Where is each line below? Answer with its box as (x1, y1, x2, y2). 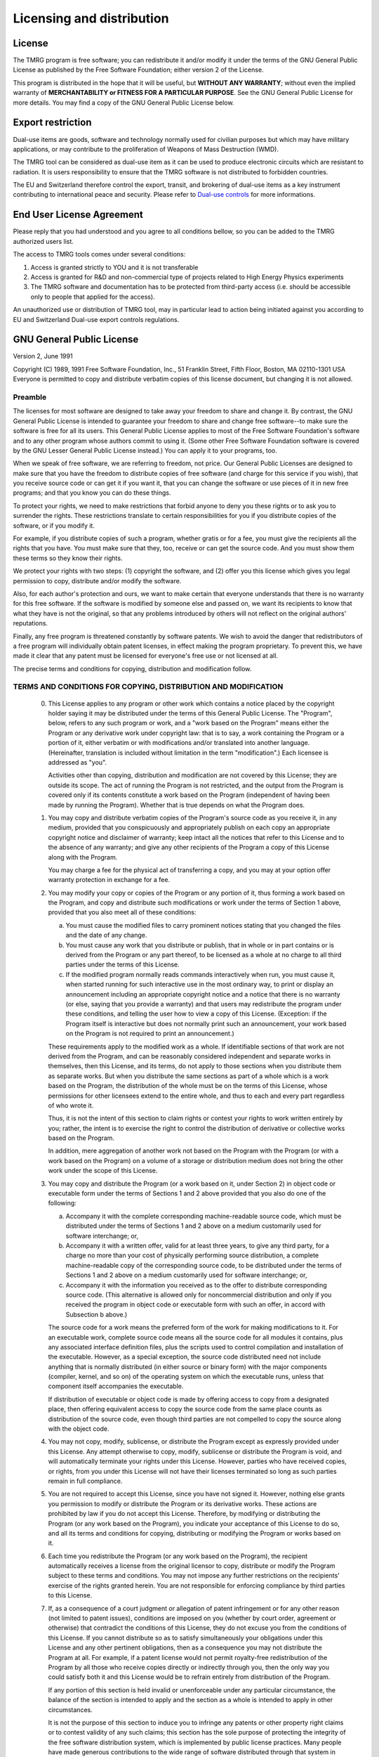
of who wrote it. (48, 1101, 94, 1110)
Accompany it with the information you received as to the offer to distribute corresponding (65, 1281, 328, 1289)
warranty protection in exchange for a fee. (48, 876, 171, 884)
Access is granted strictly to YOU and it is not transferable (30, 263, 199, 271)
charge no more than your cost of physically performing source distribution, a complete (65, 1251, 319, 1259)
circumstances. (48, 1705, 93, 1714)
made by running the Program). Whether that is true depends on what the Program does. (48, 800, 305, 809)
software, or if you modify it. (13, 521, 95, 530)
